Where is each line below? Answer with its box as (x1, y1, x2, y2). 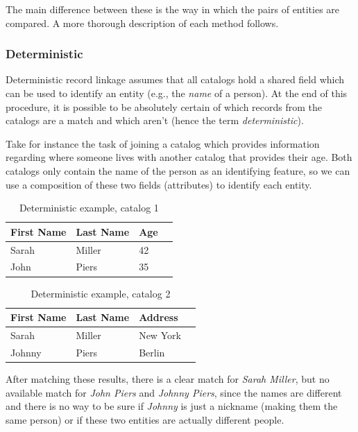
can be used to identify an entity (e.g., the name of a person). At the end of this (6, 86, 348, 100)
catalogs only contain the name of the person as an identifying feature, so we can (6, 163, 350, 178)
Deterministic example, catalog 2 (31, 286, 171, 300)
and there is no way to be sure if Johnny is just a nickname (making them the (6, 399, 338, 413)
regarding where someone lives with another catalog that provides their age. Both (6, 150, 352, 164)
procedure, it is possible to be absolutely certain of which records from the (6, 99, 323, 114)
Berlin (139, 345, 165, 359)
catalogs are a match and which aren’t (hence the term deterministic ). (6, 113, 304, 128)
